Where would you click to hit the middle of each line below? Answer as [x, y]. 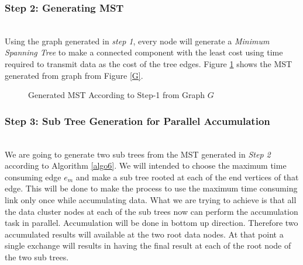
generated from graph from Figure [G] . [74, 75]
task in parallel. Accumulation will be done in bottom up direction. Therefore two [151, 223]
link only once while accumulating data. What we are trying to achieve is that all [151, 199]
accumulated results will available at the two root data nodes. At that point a [144, 234]
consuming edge [33, 177]
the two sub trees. [37, 257]
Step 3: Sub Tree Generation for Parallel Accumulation [137, 121]
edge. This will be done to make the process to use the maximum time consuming [151, 188]
